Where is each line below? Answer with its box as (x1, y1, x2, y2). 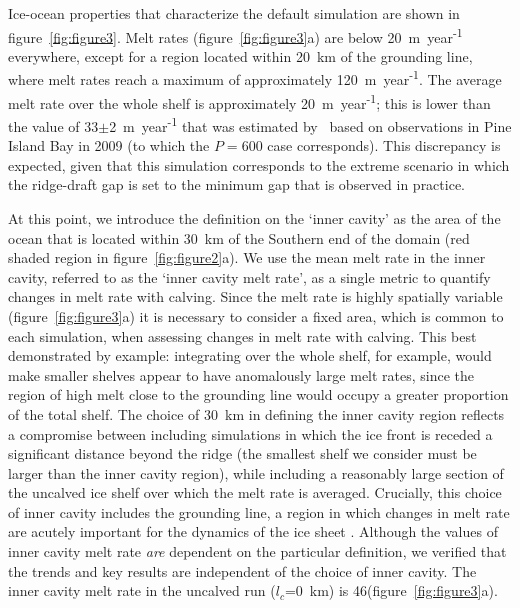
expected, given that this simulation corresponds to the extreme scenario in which (8, 154, 510, 175)
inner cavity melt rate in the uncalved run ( (8, 580, 276, 601)
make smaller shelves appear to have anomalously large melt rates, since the (8, 364, 475, 385)
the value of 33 (8, 115, 99, 136)
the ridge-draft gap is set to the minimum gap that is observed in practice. (8, 174, 466, 195)
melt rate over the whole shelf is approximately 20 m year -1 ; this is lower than (8, 89, 491, 113)
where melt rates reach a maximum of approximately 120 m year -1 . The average (8, 66, 502, 90)
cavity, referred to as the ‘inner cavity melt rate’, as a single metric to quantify (8, 266, 491, 287)
